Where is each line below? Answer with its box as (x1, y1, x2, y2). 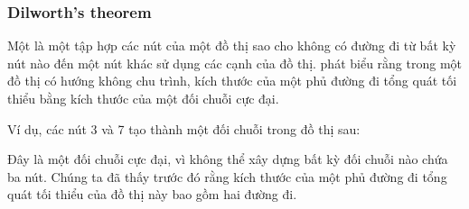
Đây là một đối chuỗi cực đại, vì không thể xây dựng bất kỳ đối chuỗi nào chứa (7, 150, 448, 168)
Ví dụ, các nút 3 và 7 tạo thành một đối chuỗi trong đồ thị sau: (7, 119, 361, 138)
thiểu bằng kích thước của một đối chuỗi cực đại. (7, 89, 279, 107)
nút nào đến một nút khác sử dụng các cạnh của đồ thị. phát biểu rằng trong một (7, 53, 463, 72)
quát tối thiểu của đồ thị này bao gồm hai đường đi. (7, 185, 297, 204)
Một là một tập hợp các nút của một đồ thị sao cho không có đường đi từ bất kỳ (7, 36, 456, 55)
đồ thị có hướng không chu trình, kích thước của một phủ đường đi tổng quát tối (7, 71, 457, 90)
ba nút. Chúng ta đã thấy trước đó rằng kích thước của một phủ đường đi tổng (7, 167, 447, 186)
